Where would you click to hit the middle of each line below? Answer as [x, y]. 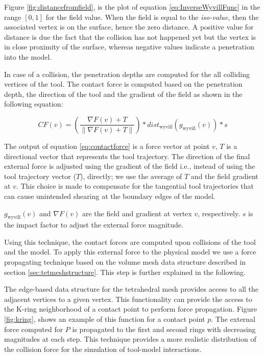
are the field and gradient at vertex [137, 213]
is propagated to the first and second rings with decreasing [164, 329]
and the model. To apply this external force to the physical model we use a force [130, 252]
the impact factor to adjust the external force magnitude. [94, 225]
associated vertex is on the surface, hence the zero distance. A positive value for [129, 27]
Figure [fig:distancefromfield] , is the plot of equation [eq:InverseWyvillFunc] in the [132, 7]
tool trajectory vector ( [40, 176]
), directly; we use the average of [131, 176]
